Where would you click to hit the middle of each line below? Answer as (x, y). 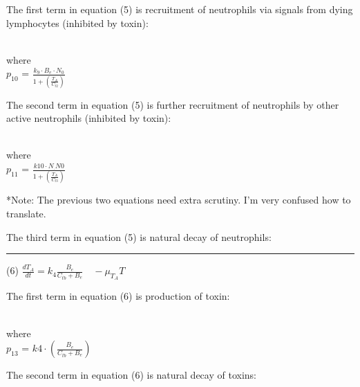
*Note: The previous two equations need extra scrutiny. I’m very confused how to (179, 200)
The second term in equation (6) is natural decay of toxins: (131, 375)
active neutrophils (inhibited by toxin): (89, 118)
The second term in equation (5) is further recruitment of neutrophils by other (173, 104)
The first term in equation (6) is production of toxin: (118, 296)
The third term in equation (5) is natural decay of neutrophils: (139, 236)
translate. (26, 213)
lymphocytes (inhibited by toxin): (77, 22)
